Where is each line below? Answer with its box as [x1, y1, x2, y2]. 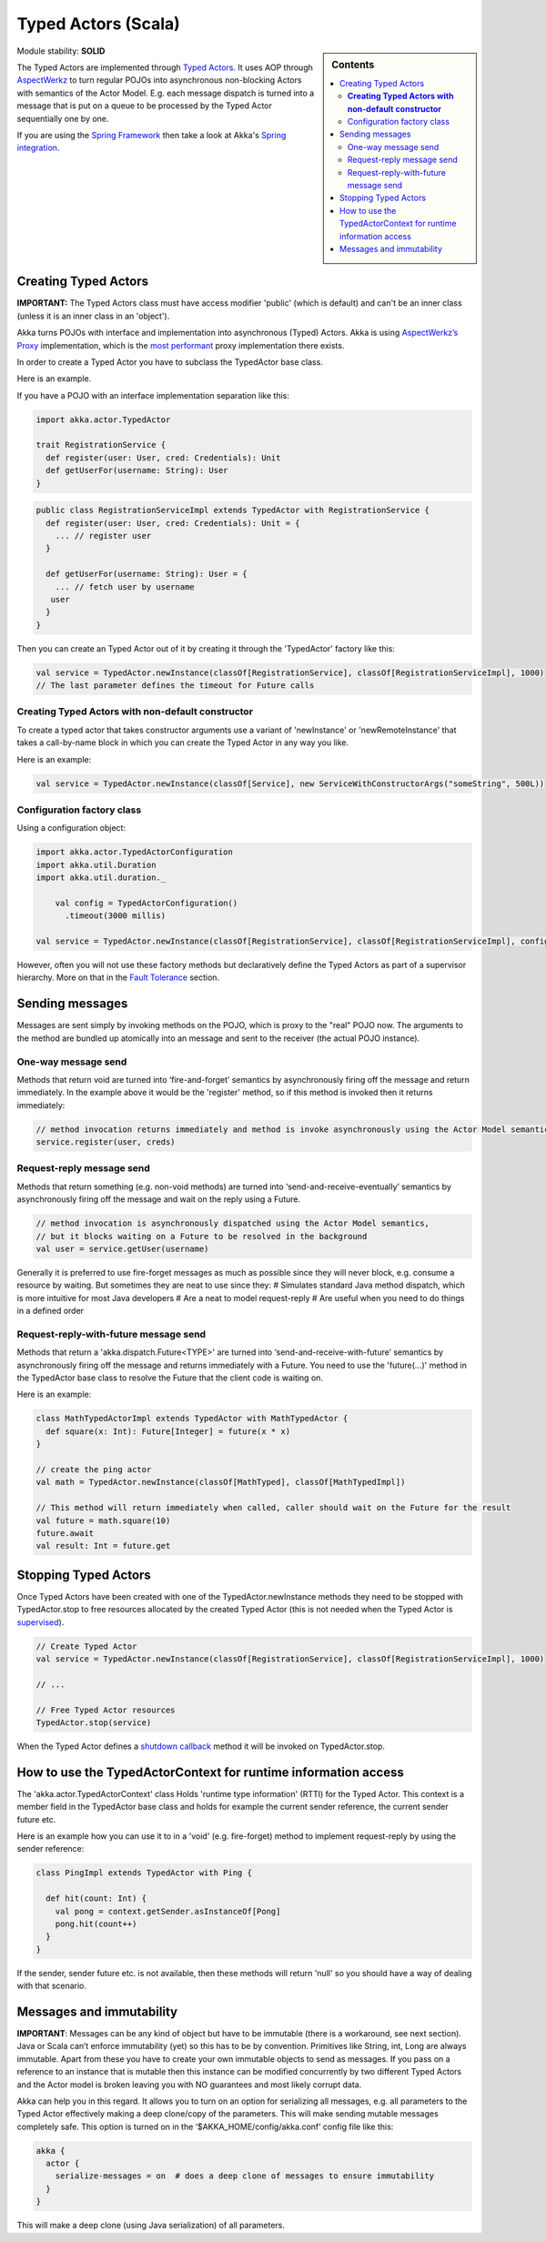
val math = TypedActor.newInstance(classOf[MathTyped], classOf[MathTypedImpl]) [35, 1477, 406, 1488]
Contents [331, 58, 375, 71]
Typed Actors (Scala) [16, 14, 181, 34]
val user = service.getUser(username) [35, 1243, 209, 1254]
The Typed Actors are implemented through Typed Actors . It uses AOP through [16, 62, 313, 73]
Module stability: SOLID [16, 45, 106, 56]
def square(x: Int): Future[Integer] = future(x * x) [45, 1426, 291, 1437]
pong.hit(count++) [55, 1918, 137, 1929]
